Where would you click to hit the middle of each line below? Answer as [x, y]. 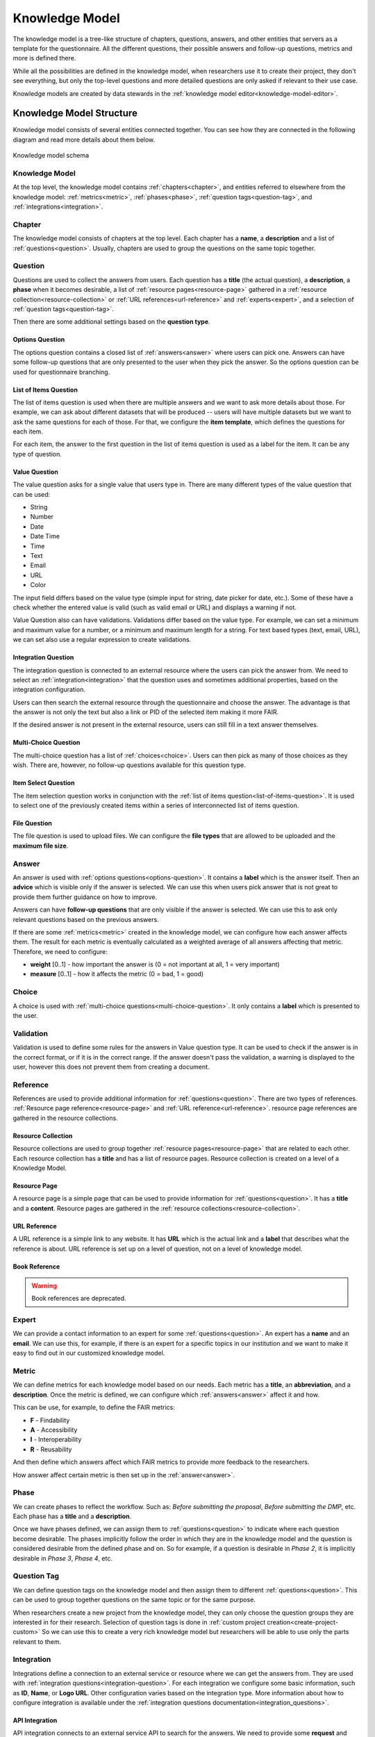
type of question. [37, 454]
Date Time [45, 536]
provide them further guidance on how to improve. [85, 897]
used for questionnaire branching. [61, 372]
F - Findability [50, 1420]
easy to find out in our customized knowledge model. [89, 1353]
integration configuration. [49, 690]
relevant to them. [37, 1641]
